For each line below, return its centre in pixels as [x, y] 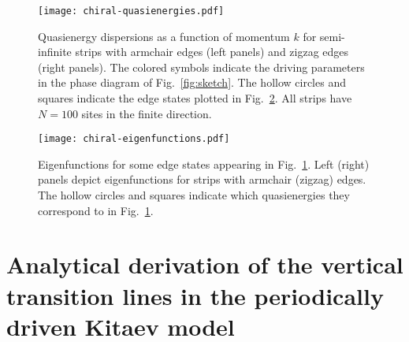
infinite [55, 52]
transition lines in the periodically [195, 295]
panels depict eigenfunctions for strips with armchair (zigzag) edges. [202, 179]
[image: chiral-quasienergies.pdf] [131, 11]
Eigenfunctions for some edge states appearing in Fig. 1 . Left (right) [204, 164]
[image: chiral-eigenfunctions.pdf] [134, 139]
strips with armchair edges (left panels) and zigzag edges [212, 52]
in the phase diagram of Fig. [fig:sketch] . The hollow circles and [192, 82]
